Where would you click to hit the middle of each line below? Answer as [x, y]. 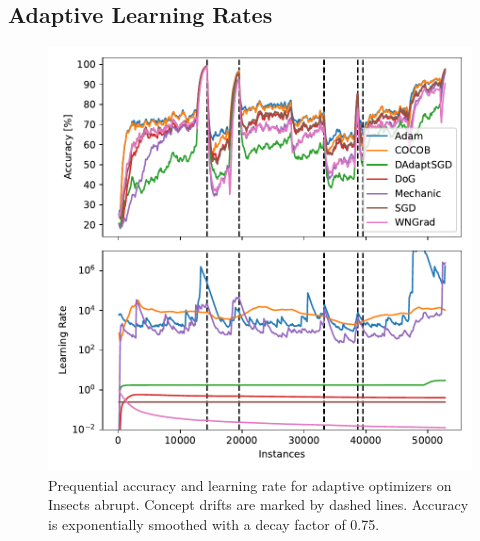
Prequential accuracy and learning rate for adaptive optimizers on [250, 484]
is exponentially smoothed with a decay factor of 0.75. [214, 523]
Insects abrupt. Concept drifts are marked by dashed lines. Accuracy [258, 504]
